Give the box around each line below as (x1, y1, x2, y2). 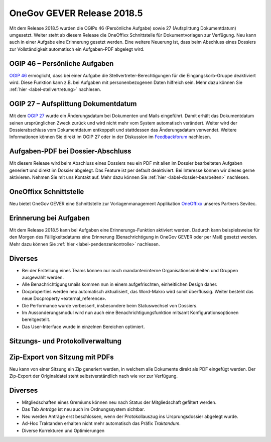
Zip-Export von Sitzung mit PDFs (9, 353, 114, 361)
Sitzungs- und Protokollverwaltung (9, 337, 122, 345)
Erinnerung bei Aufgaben (9, 213, 90, 222)
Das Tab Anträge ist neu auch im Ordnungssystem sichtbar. (22, 406, 145, 412)
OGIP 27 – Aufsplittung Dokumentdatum (9, 99, 137, 108)
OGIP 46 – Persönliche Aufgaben (9, 59, 114, 68)
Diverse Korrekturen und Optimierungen (22, 427, 105, 433)
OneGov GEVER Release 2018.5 (9, 8, 143, 19)
